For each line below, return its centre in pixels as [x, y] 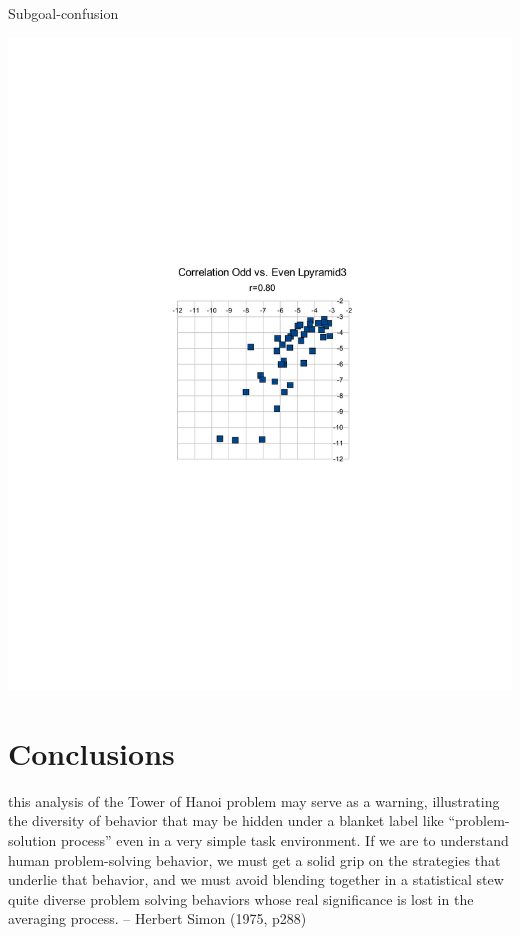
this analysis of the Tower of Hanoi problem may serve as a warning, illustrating [254, 800]
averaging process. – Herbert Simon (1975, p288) [157, 918]
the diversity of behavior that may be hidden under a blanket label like [226, 820]
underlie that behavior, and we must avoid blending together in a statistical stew [256, 879]
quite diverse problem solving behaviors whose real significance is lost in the [241, 898]
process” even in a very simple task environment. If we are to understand [284, 839]
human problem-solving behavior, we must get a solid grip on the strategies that [254, 859]
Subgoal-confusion [63, 13]
